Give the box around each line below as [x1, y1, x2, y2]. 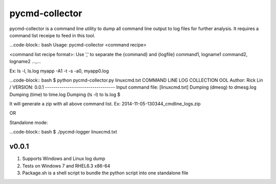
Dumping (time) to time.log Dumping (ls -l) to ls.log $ [9, 91, 121, 97]
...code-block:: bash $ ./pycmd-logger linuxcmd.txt [9, 129, 117, 135]
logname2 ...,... [9, 59, 41, 65]
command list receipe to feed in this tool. [9, 32, 96, 38]
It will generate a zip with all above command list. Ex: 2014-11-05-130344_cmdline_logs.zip [9, 101, 201, 107]
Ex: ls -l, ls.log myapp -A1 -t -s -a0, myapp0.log [9, 68, 109, 74]
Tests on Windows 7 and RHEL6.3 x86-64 [22, 163, 110, 169]
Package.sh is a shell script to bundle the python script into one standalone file [22, 170, 189, 176]
